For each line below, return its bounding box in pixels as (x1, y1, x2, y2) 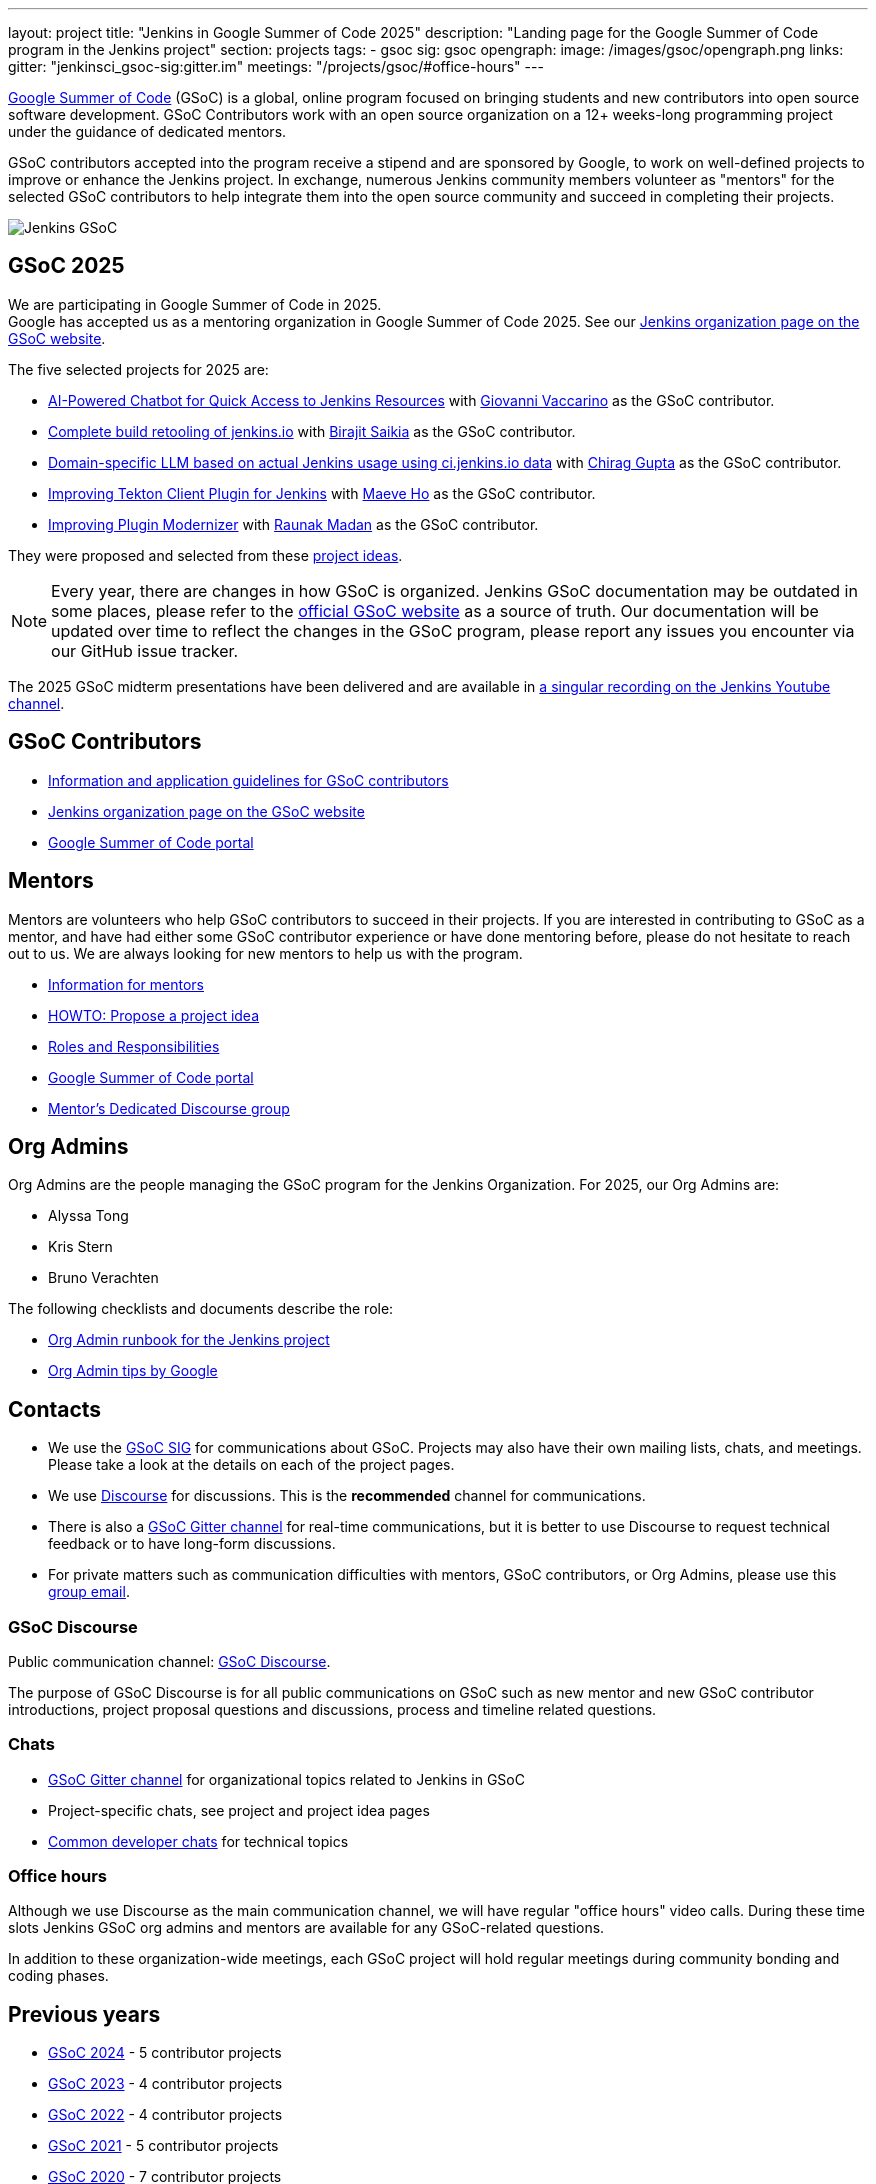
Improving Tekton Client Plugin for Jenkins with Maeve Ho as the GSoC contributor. (48, 484, 596, 502)
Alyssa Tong (48, 1207, 129, 1225)
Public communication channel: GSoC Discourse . (8, 1652, 331, 1670)
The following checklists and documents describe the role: (8, 1300, 394, 1318)
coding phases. (8, 1967, 109, 1985)
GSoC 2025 (8, 253, 125, 279)
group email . (48, 1583, 130, 1601)
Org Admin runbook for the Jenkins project (48, 1331, 330, 1349)
